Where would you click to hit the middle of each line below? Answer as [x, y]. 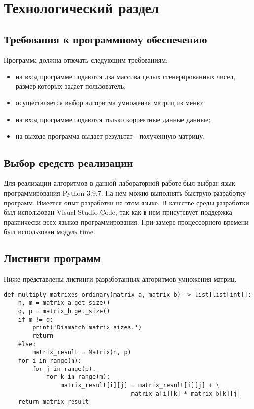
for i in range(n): [50, 360]
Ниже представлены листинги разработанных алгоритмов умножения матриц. [120, 279]
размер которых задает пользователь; [71, 86]
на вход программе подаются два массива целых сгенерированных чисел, [126, 76]
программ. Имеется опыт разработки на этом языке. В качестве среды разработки [127, 202]
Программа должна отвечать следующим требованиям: [86, 60]
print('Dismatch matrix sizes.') [87, 328]
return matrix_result [53, 402]
